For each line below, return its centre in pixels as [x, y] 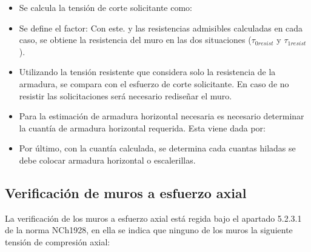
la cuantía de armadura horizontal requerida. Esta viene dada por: [142, 128]
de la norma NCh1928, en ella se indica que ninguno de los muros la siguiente [149, 230]
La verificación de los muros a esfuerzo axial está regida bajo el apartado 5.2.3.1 [153, 218]
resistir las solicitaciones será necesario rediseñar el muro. [125, 95]
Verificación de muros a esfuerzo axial [126, 192]
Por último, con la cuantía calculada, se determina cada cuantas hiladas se [157, 148]
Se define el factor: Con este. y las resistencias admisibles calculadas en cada [161, 28]
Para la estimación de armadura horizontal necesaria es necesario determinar [162, 116]
